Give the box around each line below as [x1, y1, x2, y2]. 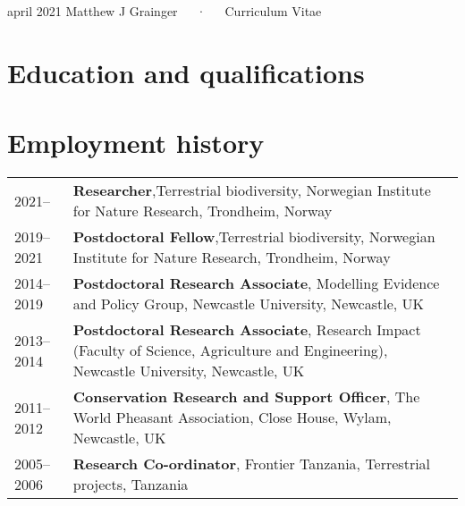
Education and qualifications [7, 54, 365, 90]
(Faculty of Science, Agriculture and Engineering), [72, 340, 388, 361]
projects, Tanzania [72, 474, 189, 495]
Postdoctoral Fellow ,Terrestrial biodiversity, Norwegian [72, 226, 435, 248]
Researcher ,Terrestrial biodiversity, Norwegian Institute [72, 180, 431, 201]
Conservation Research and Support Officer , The [72, 386, 420, 408]
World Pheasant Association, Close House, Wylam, [72, 407, 392, 428]
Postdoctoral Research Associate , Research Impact [72, 319, 421, 341]
